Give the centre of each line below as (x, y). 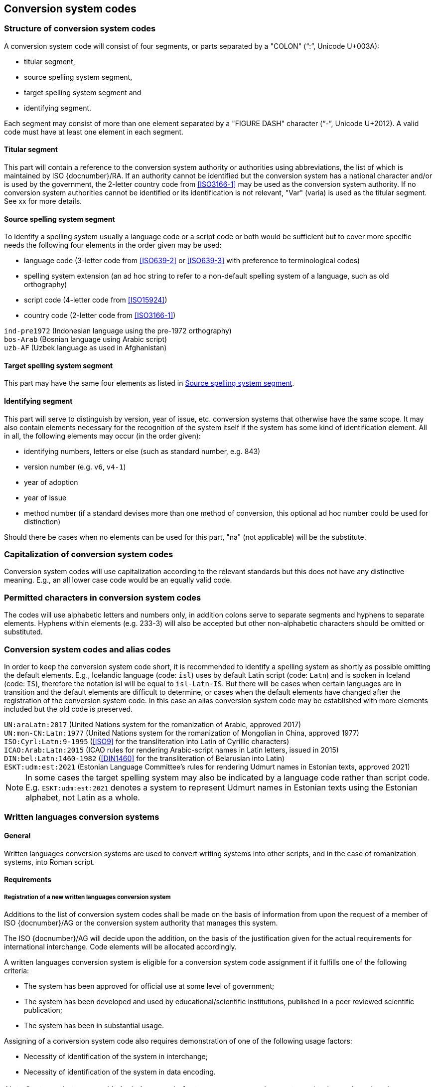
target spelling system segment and (83, 92)
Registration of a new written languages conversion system (87, 897)
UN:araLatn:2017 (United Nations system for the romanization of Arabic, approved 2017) (152, 724)
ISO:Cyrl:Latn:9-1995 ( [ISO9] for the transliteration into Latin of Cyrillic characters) (147, 741)
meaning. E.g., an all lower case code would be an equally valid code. (118, 580)
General (17, 835)
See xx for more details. (43, 201)
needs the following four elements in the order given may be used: (113, 245)
